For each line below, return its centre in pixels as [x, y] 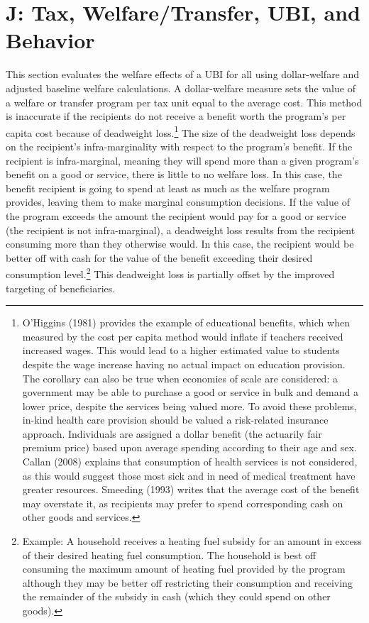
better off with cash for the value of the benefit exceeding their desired [159, 257]
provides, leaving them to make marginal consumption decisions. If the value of [178, 202]
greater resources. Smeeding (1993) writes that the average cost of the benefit [191, 489]
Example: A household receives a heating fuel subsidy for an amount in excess [192, 541]
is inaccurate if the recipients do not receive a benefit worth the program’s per [176, 116]
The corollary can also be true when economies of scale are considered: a [180, 378]
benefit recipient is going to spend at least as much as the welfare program [168, 188]
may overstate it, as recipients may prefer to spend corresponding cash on [183, 503]
